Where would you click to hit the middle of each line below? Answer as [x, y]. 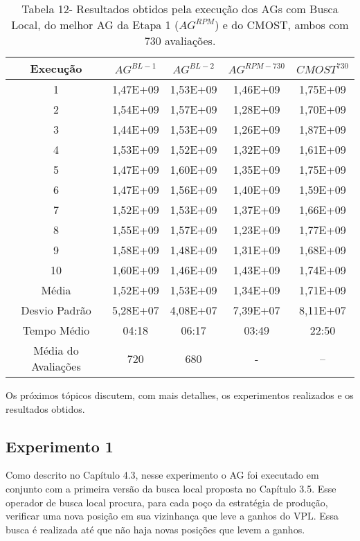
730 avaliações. [180, 41]
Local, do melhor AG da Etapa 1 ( [95, 25]
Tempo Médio [56, 330]
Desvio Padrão [56, 310]
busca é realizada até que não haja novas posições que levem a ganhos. [155, 529]
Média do [56, 350]
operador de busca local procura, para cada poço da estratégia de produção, [167, 502]
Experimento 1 [60, 446]
